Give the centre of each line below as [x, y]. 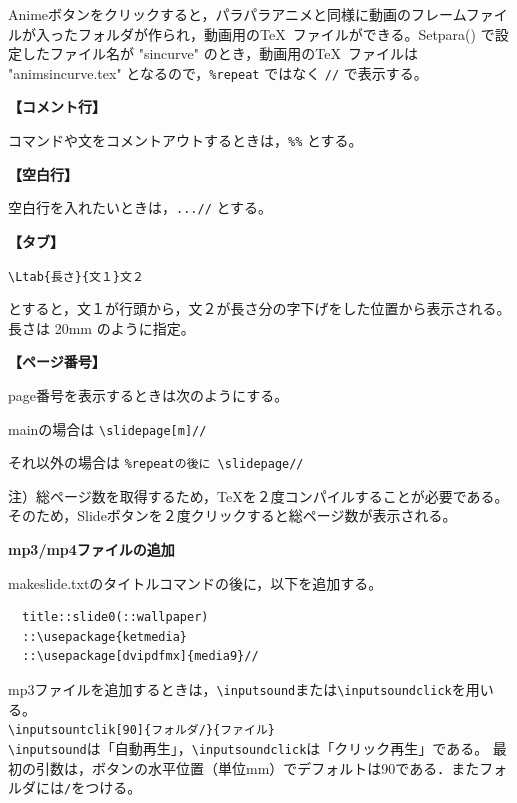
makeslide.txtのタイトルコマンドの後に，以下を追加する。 [195, 582]
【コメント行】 [57, 106]
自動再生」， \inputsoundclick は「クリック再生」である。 [301, 747]
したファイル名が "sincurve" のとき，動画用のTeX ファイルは [219, 53]
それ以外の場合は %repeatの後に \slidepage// [156, 462]
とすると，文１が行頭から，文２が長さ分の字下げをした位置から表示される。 [259, 308]
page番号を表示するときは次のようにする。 [148, 394]
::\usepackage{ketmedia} [104, 636]
